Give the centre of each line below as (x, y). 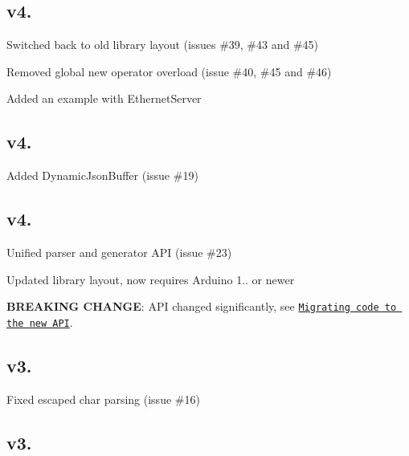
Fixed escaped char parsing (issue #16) (103, 399)
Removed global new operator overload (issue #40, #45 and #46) (169, 71)
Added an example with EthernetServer (104, 98)
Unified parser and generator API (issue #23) (119, 252)
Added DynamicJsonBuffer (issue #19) (102, 175)
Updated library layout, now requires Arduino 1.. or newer (151, 279)
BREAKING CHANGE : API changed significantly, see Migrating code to (202, 306)
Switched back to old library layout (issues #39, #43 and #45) (163, 45)
